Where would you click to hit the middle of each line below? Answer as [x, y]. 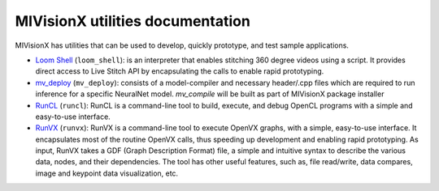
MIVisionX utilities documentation [133, 21]
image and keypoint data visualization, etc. [107, 173]
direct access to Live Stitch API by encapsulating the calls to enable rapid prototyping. [180, 71]
